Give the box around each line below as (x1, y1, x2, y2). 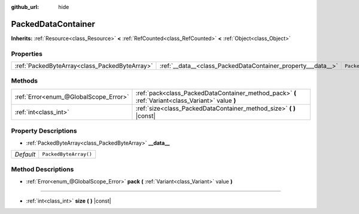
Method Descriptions (11, 165, 74, 173)
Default (14, 150, 36, 158)
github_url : (11, 4, 39, 10)
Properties (11, 50, 43, 58)
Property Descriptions (11, 127, 77, 135)
